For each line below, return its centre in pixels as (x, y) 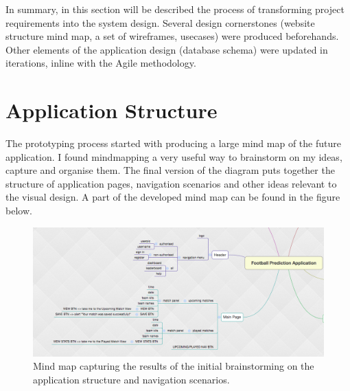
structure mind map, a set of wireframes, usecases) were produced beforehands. (172, 36)
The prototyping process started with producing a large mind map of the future (173, 143)
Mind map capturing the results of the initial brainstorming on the (174, 366)
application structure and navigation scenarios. (131, 379)
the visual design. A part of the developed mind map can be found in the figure (173, 197)
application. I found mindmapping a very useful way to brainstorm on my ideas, (174, 156)
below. (19, 211)
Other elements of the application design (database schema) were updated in (167, 49)
